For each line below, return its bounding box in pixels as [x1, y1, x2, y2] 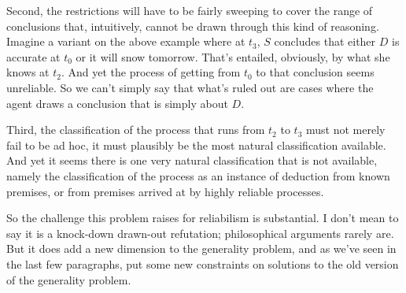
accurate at [6, 48, 61, 65]
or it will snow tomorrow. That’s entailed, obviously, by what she [76, 48, 390, 65]
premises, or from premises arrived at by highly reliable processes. [6, 183, 324, 199]
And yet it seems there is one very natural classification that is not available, [6, 152, 378, 169]
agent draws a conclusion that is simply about [6, 95, 228, 111]
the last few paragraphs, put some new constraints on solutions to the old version [6, 255, 399, 272]
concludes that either [274, 33, 376, 50]
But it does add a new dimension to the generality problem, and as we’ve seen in [6, 240, 397, 257]
